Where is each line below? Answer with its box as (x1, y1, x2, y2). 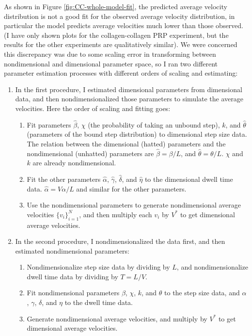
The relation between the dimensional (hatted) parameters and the (27, 138, 226, 148)
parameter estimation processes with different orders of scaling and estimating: (4, 68, 238, 78)
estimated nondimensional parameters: (15, 245, 129, 256)
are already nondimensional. (32, 158, 116, 168)
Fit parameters (27, 119, 71, 129)
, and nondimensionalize (176, 262, 248, 272)
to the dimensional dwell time (144, 174, 233, 184)
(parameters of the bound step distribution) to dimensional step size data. (27, 129, 247, 139)
